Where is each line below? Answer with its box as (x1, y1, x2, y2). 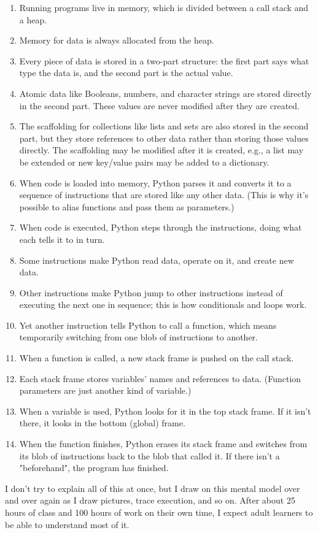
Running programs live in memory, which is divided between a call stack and (19, 1, 309, 13)
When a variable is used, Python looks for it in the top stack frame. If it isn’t (19, 404, 311, 417)
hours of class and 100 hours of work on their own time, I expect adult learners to (5, 506, 313, 518)
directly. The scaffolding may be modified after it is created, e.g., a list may (19, 144, 304, 156)
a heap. (19, 13, 47, 26)
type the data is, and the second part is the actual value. (19, 66, 233, 79)
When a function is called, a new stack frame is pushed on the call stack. (19, 351, 294, 364)
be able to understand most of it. (5, 518, 130, 531)
